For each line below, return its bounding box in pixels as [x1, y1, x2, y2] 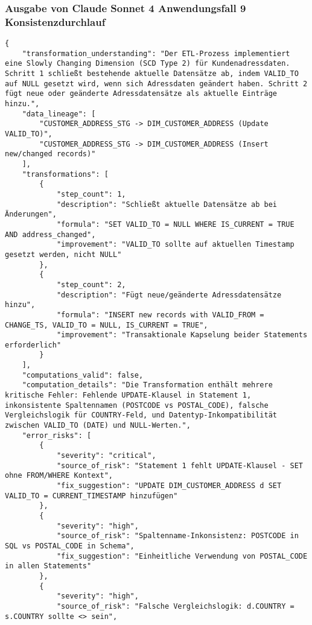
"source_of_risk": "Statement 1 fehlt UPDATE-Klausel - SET [56, 461, 303, 470]
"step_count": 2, [56, 280, 126, 289]
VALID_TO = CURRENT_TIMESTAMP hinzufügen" [5, 491, 178, 500]
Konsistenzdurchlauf [5, 14, 106, 29]
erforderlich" [5, 340, 62, 349]
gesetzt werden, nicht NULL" [5, 250, 122, 259]
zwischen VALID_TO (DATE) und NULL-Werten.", [5, 421, 191, 430]
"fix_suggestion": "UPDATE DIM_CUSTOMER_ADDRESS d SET [56, 481, 282, 490]
